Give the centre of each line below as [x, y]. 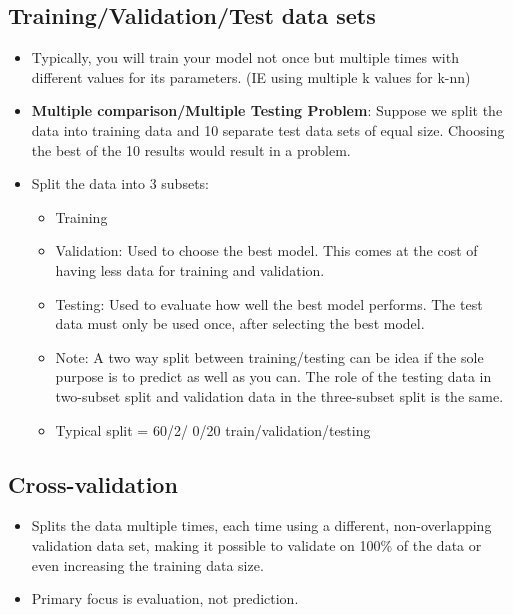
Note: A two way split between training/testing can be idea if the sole [269, 356]
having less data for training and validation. [190, 269]
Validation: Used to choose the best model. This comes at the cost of [266, 250]
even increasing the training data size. [147, 564]
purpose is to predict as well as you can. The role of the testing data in [273, 376]
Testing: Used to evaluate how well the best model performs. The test [269, 303]
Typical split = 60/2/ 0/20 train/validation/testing [213, 429]
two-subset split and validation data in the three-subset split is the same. [279, 395]
